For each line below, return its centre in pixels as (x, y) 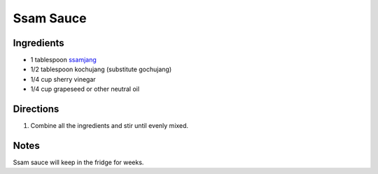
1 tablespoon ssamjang (64, 60)
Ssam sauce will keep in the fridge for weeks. (78, 162)
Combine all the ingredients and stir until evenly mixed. (110, 126)
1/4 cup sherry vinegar (63, 79)
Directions (36, 109)
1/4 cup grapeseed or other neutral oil (85, 89)
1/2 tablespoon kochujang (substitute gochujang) (101, 69)
